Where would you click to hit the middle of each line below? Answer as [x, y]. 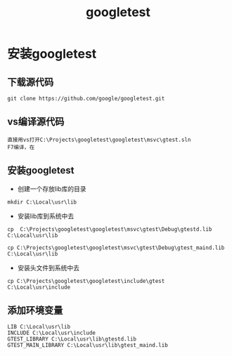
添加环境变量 [35, 311]
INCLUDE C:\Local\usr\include [52, 333]
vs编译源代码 [36, 122]
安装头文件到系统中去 [48, 268]
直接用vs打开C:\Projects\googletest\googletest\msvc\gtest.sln [99, 140]
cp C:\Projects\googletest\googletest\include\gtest [86, 281]
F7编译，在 [21, 147]
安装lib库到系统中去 [46, 216]
